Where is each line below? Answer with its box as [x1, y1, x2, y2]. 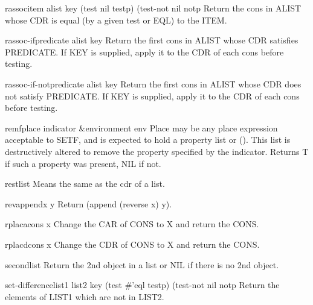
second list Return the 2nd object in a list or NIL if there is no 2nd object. [5, 258, 279, 271]
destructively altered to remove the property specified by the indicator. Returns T [5, 145, 309, 157]
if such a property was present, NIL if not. [5, 157, 161, 169]
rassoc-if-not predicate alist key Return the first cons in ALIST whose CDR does [5, 77, 302, 90]
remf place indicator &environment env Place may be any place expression [5, 121, 278, 134]
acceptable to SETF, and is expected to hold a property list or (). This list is [5, 133, 291, 146]
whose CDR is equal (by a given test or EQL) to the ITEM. [5, 13, 227, 26]
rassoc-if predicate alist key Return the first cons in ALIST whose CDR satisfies [5, 34, 298, 46]
